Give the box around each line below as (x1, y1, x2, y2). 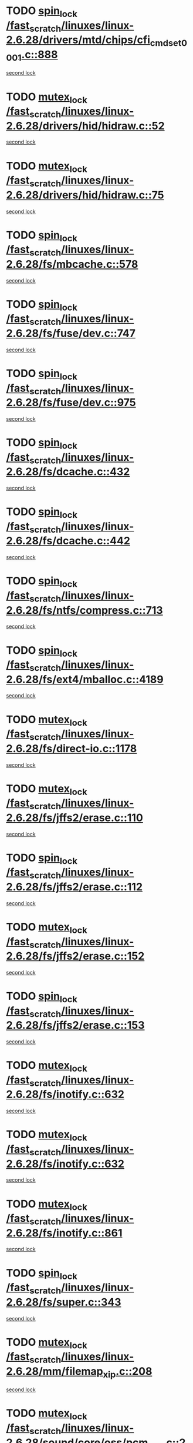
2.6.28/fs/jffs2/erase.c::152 (6, 949, 145, 963)
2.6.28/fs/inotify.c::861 (6, 1226, 123, 1239)
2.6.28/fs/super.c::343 (6, 1295, 121, 1309)
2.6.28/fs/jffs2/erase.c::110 (6, 811, 144, 824)
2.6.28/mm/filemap (6, 1364, 104, 1378)
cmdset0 (150, 37, 188, 48)
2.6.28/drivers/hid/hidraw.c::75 (6, 188, 164, 201)
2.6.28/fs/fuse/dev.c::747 (6, 327, 136, 340)
